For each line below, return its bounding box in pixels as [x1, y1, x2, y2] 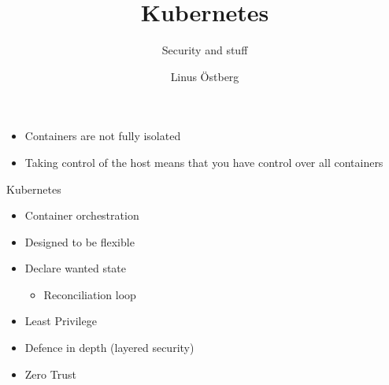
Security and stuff [161, 42, 248, 58]
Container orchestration [24, 207, 139, 224]
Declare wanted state [24, 260, 127, 276]
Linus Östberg [170, 68, 239, 84]
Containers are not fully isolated [24, 128, 181, 144]
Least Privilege [24, 313, 97, 329]
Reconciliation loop [43, 286, 136, 302]
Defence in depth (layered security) [24, 339, 194, 356]
